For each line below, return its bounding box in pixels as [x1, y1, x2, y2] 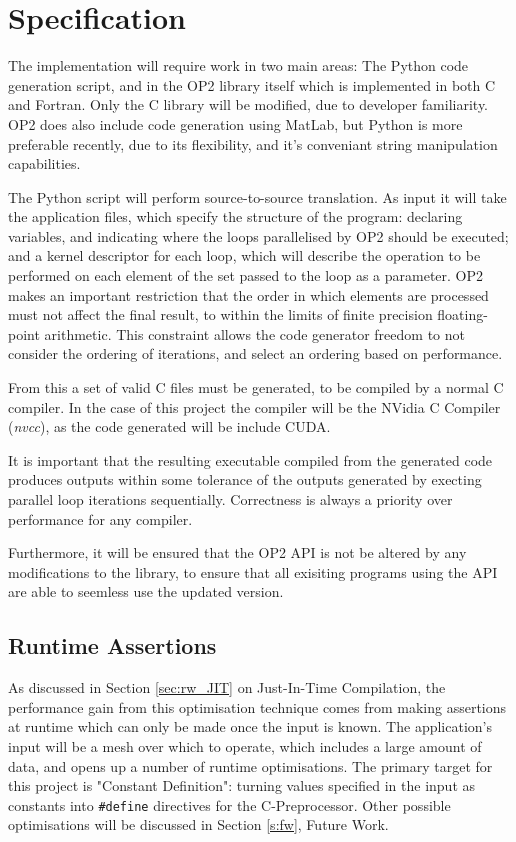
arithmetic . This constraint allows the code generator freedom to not [44, 323, 465, 344]
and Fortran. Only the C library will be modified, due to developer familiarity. [8, 94, 489, 115]
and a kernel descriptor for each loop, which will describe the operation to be [8, 245, 481, 266]
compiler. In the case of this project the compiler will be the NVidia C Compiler [8, 396, 501, 417]
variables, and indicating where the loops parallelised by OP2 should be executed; [8, 225, 509, 246]
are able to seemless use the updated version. [8, 581, 284, 602]
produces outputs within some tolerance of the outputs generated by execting [8, 469, 482, 490]
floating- [437, 304, 488, 325]
